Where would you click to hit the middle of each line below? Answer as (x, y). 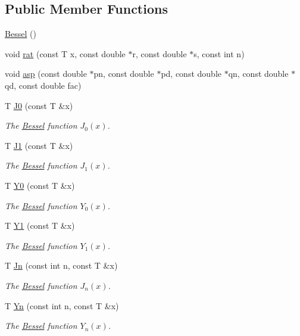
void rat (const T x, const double (65, 53)
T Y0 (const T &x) (40, 185)
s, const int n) (219, 53)
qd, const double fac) (43, 85)
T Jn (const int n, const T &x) (61, 265)
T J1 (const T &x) (39, 145)
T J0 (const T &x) (39, 105)
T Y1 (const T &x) (40, 225)
